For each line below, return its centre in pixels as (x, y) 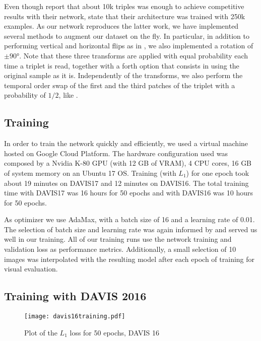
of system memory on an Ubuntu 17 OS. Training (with (90, 173)
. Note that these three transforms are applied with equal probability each (134, 55)
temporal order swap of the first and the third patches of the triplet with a (120, 85)
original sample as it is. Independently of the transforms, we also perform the (123, 75)
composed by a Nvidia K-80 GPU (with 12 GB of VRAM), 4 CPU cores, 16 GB (128, 163)
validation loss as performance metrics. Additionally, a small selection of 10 (120, 249)
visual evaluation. (31, 269)
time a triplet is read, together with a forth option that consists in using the (122, 65)
